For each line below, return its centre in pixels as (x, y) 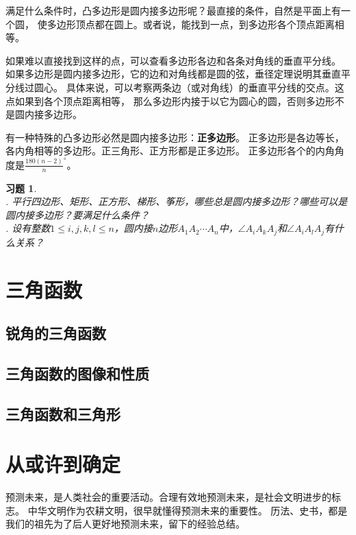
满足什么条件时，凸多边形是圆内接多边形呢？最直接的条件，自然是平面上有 (173, 10)
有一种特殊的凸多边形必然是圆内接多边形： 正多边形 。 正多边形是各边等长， (175, 137)
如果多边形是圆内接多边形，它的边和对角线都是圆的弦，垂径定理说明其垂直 (173, 74)
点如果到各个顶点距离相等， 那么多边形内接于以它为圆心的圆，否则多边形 (170, 100)
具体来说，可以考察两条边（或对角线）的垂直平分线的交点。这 (205, 87)
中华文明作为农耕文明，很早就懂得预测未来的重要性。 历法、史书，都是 (188, 510)
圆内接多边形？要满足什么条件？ (77, 214)
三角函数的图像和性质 (77, 373)
